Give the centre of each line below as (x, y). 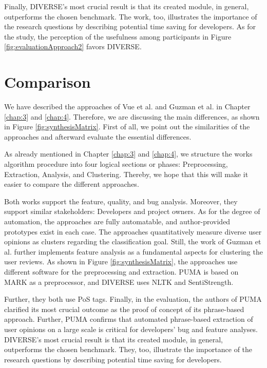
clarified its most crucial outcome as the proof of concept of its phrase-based (124, 309)
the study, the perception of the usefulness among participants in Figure (118, 36)
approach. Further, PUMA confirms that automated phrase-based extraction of (129, 319)
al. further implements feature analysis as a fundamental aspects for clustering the (133, 251)
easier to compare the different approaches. (72, 184)
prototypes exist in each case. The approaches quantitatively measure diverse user (133, 231)
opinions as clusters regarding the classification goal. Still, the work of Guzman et (133, 241)
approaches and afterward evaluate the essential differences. (98, 136)
